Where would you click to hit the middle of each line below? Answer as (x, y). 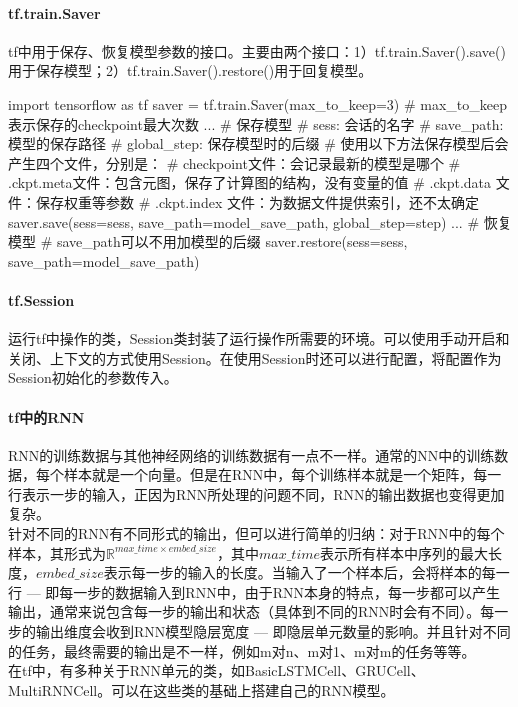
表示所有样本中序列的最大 (404, 552)
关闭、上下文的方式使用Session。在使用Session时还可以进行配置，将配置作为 (255, 357)
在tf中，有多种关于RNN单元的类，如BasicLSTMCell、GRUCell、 (216, 670)
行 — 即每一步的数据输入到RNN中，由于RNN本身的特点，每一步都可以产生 (254, 591)
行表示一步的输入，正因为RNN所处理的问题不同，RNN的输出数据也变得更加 (256, 493)
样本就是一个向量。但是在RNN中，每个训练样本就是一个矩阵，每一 (282, 474)
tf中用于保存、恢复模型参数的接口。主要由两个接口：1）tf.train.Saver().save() (257, 50)
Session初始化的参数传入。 (93, 377)
